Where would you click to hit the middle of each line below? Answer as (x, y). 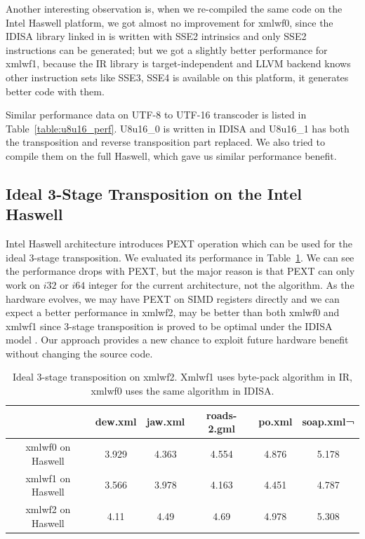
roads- (222, 415)
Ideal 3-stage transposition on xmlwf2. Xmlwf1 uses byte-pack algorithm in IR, (182, 377)
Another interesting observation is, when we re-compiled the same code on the (174, 8)
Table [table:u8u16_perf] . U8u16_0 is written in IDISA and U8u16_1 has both (178, 128)
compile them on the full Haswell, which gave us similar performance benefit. (171, 155)
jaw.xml (166, 422)
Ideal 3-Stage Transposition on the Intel (154, 193)
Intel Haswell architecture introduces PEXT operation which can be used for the (179, 244)
